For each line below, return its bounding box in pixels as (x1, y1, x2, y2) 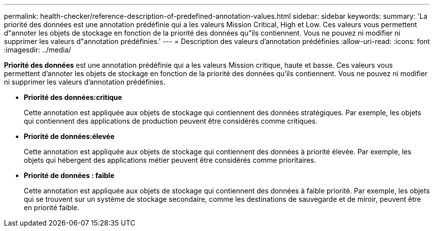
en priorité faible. (24, 203, 79, 212)
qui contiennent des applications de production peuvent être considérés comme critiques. (24, 117, 318, 125)
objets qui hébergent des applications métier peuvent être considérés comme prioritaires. (24, 156, 317, 164)
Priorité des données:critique (24, 93, 122, 101)
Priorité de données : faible (24, 171, 114, 180)
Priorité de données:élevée (24, 132, 114, 140)
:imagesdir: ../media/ (4, 46, 71, 54)
